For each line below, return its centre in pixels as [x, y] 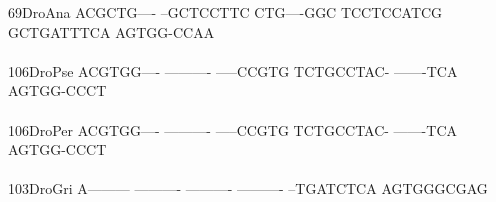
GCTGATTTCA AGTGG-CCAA [111, 31]
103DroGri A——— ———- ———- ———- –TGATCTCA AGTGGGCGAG [248, 188]
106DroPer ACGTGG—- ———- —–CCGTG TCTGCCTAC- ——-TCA [232, 129]
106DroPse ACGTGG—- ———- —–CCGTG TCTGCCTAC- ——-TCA [233, 70]
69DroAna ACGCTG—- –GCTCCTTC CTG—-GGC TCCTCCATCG [225, 12]
